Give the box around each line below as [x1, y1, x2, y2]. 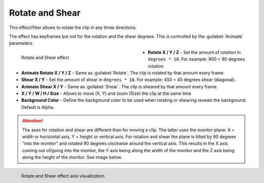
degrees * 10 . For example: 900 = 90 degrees [148, 56, 245, 62]
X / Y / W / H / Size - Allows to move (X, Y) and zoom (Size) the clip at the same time [21, 91, 192, 97]
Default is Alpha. [21, 104, 55, 110]
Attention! [22, 118, 44, 124]
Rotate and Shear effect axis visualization [21, 173, 105, 179]
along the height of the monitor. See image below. [22, 155, 122, 160]
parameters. [9, 40, 34, 46]
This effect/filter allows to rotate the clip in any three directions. [9, 25, 137, 30]
